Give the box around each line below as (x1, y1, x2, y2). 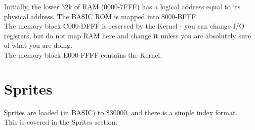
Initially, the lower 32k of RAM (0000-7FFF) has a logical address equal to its (4, 1, 241, 11)
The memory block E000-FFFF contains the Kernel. (4, 49, 162, 60)
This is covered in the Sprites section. (4, 117, 118, 127)
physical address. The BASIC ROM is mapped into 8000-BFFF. (4, 11, 198, 21)
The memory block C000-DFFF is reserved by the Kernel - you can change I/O (4, 21, 245, 31)
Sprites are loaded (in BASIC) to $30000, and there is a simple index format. (4, 107, 238, 117)
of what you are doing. (4, 40, 73, 50)
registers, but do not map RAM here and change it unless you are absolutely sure (4, 30, 251, 40)
